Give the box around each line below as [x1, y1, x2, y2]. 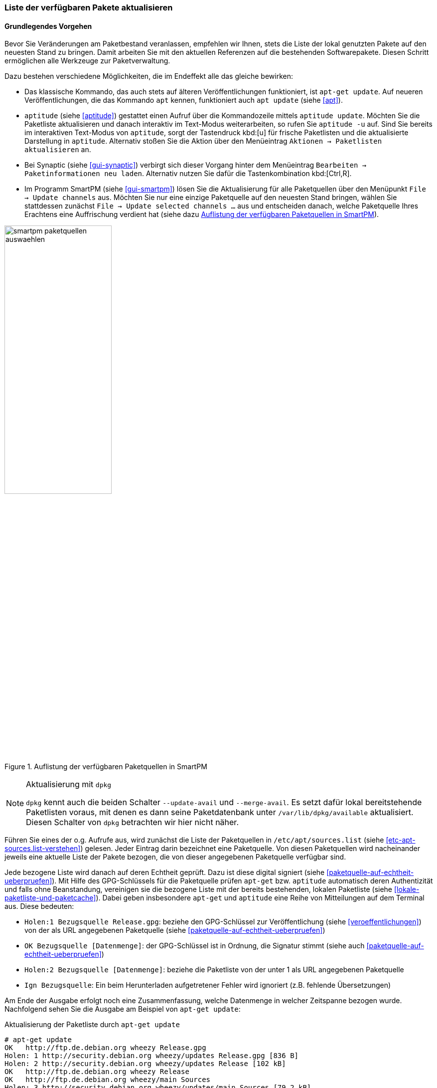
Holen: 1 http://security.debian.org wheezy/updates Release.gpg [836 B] [4, 1052, 299, 1060]
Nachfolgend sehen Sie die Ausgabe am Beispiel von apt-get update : [4, 1005, 241, 1014]
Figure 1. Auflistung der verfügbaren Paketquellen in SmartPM [4, 762, 207, 771]
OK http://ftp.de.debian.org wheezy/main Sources [4, 1076, 211, 1084]
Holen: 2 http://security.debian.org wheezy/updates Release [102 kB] [4, 1060, 286, 1068]
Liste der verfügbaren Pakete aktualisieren [4, 2, 173, 12]
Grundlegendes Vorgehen [4, 21, 92, 30]
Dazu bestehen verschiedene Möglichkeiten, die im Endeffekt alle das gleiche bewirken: [4, 72, 293, 81]
